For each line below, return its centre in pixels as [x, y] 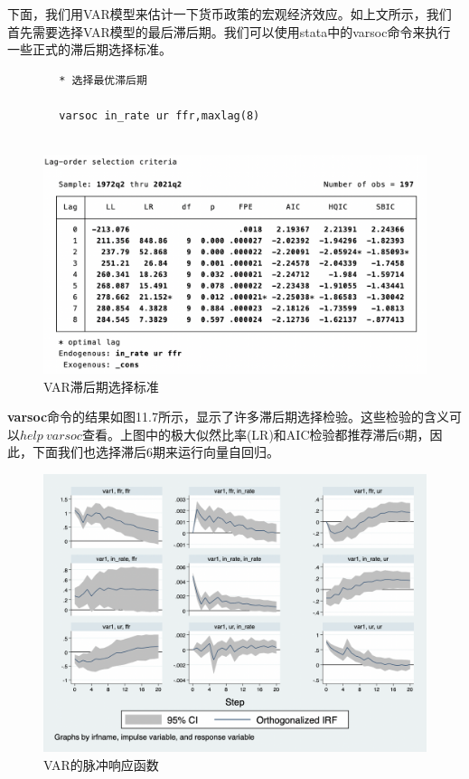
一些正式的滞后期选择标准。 [89, 49]
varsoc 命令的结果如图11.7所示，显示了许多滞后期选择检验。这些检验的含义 [228, 417]
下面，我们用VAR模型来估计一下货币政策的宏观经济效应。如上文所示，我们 [230, 14]
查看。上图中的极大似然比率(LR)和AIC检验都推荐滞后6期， [256, 434]
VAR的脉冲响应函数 [101, 764]
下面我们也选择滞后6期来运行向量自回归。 [155, 452]
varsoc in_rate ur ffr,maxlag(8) [159, 115]
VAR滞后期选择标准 [101, 386]
